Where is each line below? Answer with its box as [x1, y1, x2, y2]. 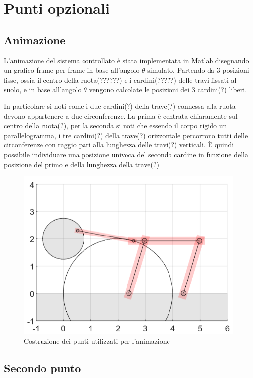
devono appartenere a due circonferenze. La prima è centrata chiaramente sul [4, 110, 238, 121]
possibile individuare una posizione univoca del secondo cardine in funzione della [4, 149, 248, 159]
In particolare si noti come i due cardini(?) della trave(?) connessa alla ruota [4, 100, 236, 111]
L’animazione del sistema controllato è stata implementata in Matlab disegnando [4, 55, 249, 65]
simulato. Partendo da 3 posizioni [147, 65, 249, 75]
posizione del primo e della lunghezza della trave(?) [4, 159, 159, 169]
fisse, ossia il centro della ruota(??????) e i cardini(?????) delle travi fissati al [4, 74, 237, 85]
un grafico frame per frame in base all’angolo [4, 65, 140, 75]
